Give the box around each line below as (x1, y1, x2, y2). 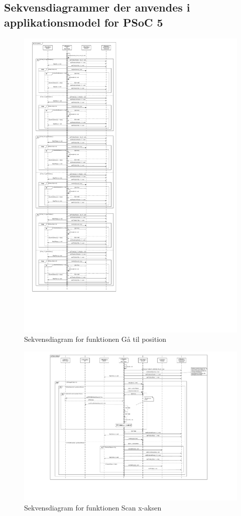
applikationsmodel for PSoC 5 (4, 14, 163, 30)
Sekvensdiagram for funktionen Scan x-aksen (24, 502, 162, 512)
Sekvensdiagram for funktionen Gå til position (24, 334, 167, 344)
